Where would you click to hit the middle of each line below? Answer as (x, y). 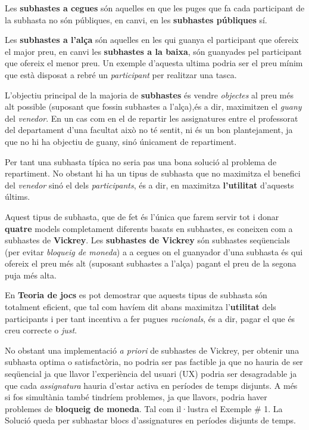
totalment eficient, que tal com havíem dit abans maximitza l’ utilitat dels (141, 307)
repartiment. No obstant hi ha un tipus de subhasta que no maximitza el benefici (153, 173)
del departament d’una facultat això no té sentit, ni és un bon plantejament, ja (149, 130)
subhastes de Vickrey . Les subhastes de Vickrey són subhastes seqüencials (147, 240)
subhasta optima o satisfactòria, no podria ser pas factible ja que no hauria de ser (154, 362)
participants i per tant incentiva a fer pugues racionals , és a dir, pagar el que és (150, 318)
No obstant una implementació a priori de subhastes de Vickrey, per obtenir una (152, 350)
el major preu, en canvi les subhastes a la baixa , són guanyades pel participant (153, 51)
